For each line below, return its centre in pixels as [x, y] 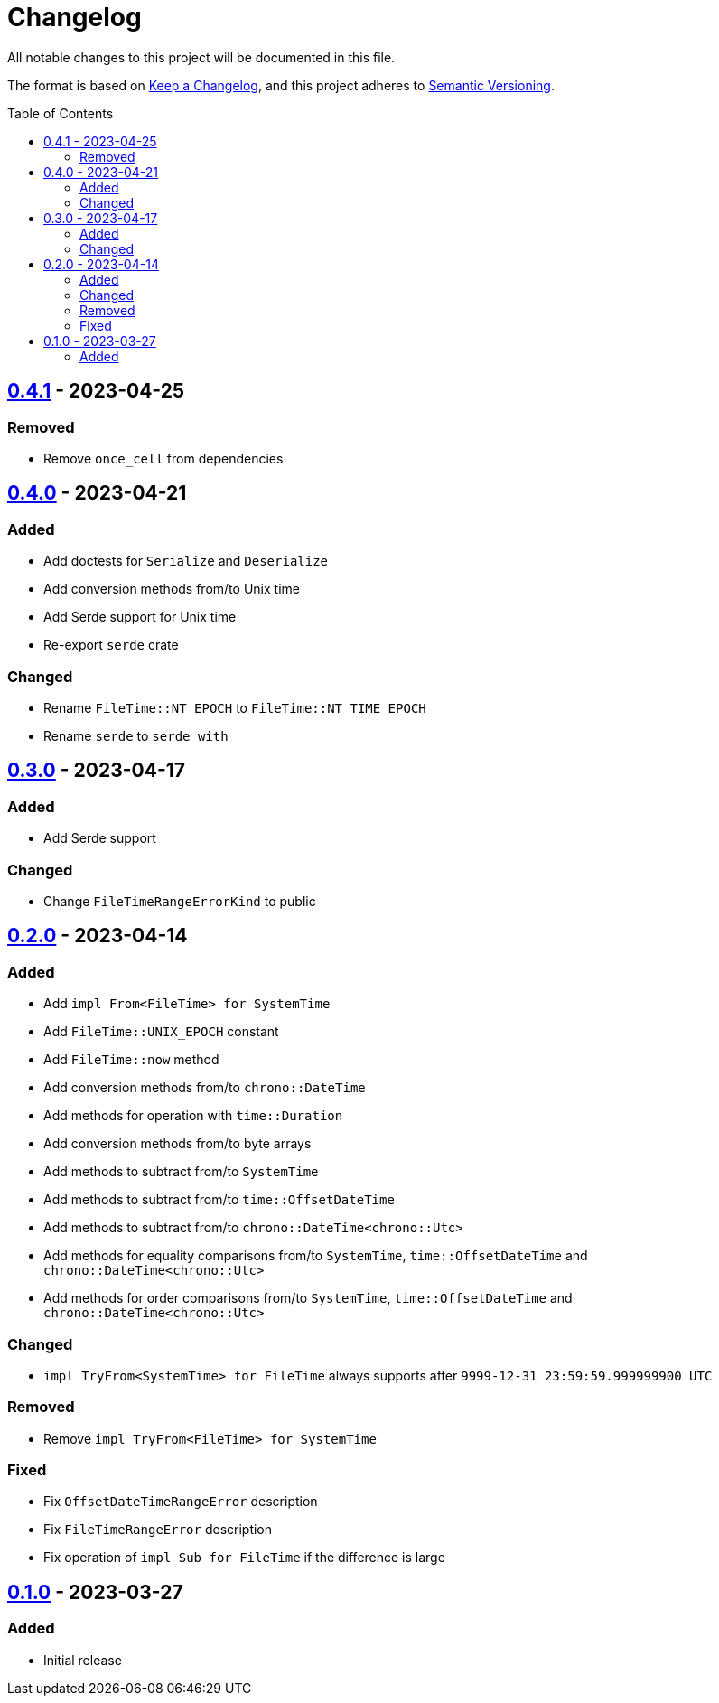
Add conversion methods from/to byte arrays [177, 1144]
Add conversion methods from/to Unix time [172, 589]
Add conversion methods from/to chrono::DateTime [205, 1088]
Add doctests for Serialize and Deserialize [186, 561]
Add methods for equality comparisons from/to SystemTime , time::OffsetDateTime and [316, 1256]
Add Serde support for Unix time [140, 617]
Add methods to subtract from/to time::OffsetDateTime [219, 1200]
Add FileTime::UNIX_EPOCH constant [161, 1032]
